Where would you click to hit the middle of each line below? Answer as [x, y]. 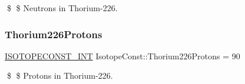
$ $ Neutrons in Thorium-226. [62, 8]
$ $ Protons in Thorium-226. [60, 75]
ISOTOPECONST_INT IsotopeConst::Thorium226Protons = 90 [122, 56]
